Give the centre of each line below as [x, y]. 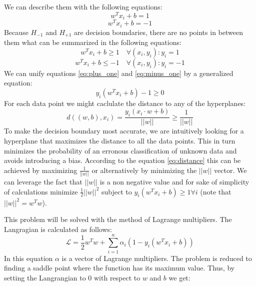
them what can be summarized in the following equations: [93, 42]
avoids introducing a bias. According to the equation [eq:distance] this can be [122, 160]
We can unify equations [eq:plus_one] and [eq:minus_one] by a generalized [119, 73]
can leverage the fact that [43, 181]
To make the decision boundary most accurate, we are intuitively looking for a [124, 131]
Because [16, 32]
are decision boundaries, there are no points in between [158, 32]
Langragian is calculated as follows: [58, 229]
